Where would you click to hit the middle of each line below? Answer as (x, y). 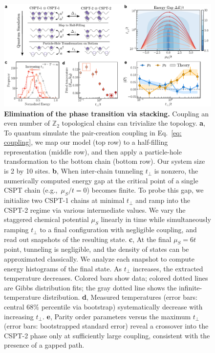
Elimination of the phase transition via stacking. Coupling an (106, 113)
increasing (19, 316)
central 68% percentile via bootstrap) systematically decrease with (103, 307)
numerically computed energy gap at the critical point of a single (101, 180)
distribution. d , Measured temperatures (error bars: (120, 297)
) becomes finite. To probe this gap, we (145, 190)
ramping (16, 230)
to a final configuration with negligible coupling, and (118, 230)
